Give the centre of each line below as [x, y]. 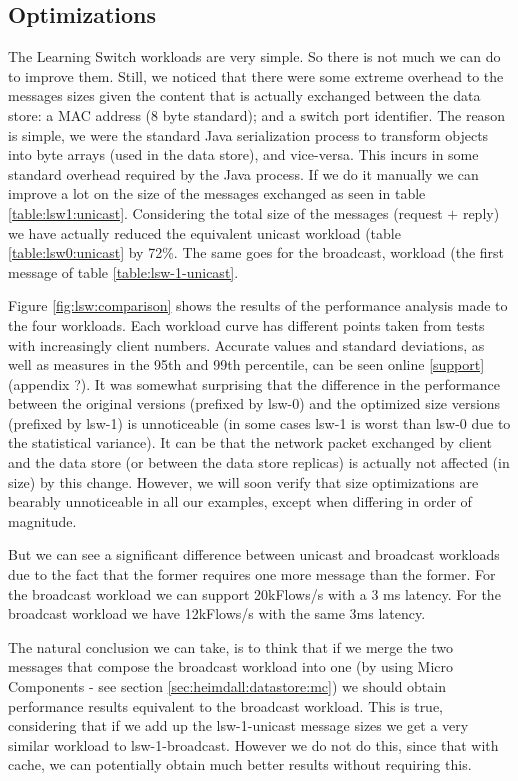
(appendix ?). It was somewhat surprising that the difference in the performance [254, 383]
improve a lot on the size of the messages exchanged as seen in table [217, 193]
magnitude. [42, 520]
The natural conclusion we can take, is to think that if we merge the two [231, 646]
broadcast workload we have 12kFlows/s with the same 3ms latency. [217, 613]
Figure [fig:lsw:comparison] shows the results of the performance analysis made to [258, 305]
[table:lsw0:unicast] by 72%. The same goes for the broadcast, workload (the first [256, 252]
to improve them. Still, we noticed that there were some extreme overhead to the [256, 75]
